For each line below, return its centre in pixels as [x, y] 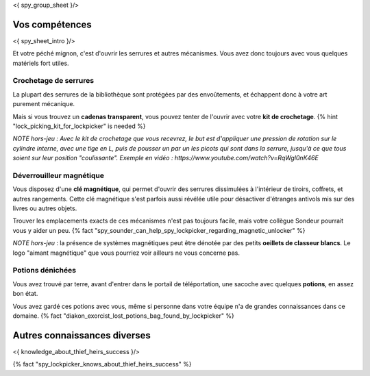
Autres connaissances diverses [82, 335]
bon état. [25, 294]
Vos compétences [52, 24]
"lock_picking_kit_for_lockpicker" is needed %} [79, 126]
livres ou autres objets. [45, 208]
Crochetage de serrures [53, 81]
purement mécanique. [44, 104]
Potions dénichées [45, 271]
